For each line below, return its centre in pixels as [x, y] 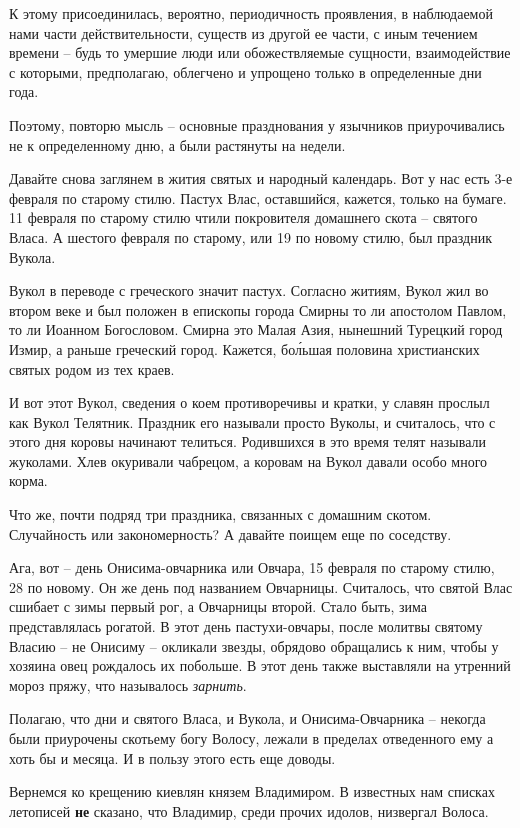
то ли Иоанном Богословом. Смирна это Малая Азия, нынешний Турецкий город [256, 329]
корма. [28, 480]
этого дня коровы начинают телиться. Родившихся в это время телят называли [247, 441]
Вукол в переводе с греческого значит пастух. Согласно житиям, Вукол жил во [249, 290]
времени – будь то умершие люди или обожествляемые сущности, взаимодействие [260, 52]
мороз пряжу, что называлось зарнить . [128, 684]
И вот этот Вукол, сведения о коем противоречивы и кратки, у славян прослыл [249, 402]
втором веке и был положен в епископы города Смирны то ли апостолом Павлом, [258, 309]
